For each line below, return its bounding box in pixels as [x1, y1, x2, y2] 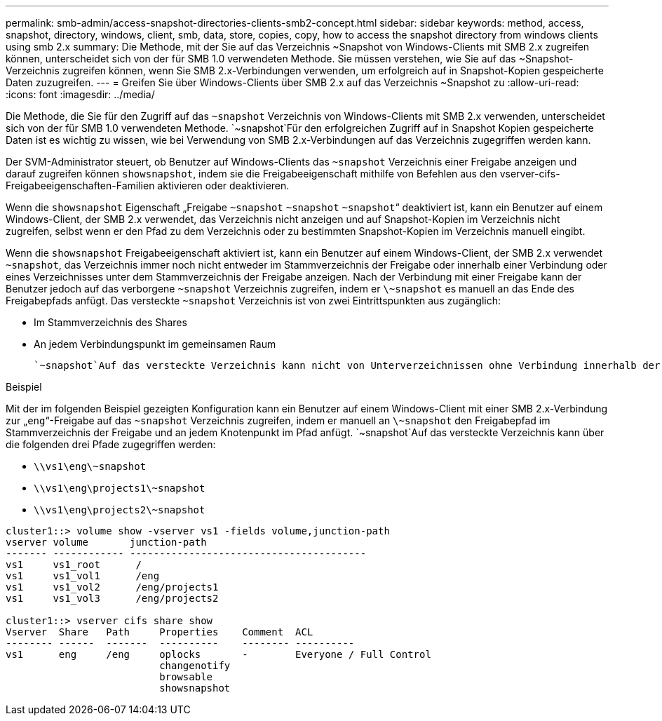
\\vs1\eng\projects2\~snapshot [34, 504, 205, 516]
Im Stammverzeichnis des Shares [34, 316, 187, 328]
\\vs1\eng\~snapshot [34, 461, 147, 472]
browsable [159, 671, 213, 682]
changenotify [159, 660, 231, 671]
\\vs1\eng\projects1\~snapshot [34, 483, 205, 494]
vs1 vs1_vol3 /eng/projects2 [6, 593, 219, 604]
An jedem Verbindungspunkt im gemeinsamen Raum [34, 338, 276, 350]
